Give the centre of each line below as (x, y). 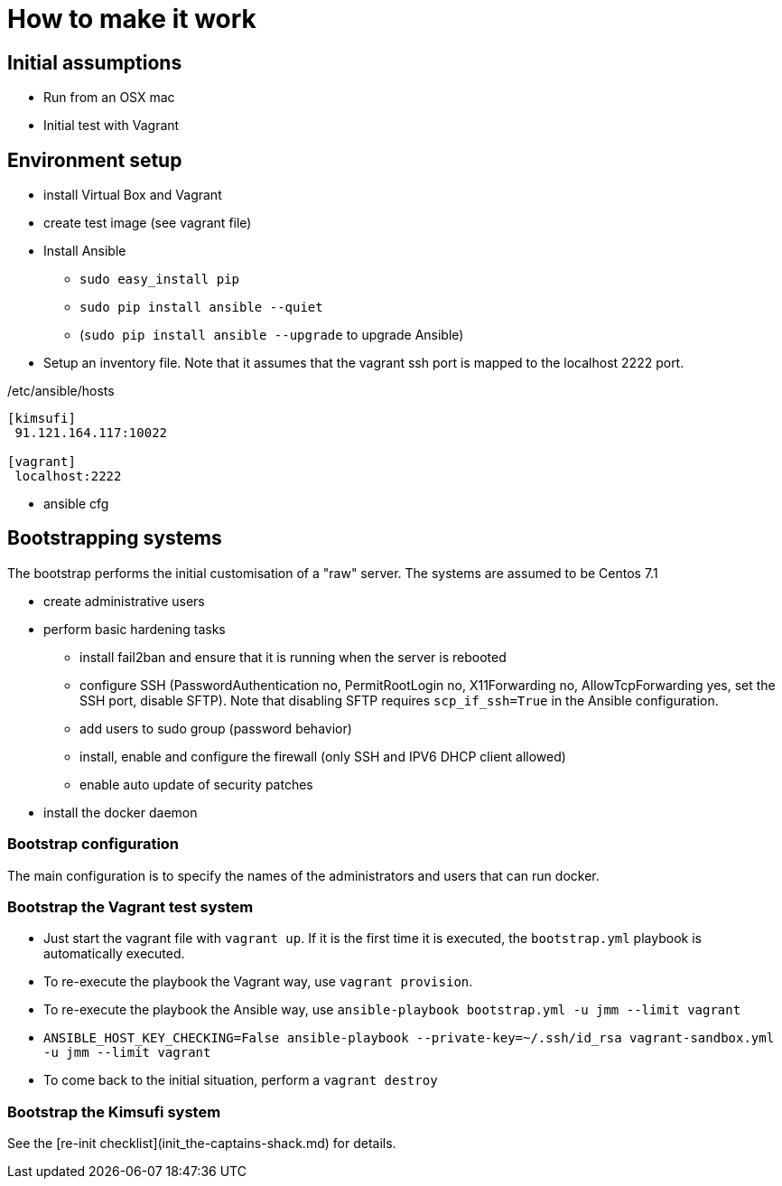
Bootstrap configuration (93, 844)
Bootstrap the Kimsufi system (114, 1111)
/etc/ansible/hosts (61, 391)
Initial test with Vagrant (112, 126)
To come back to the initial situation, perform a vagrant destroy (241, 1080)
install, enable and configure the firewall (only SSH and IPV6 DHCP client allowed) (323, 756)
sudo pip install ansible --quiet (201, 308)
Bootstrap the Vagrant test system (130, 906)
